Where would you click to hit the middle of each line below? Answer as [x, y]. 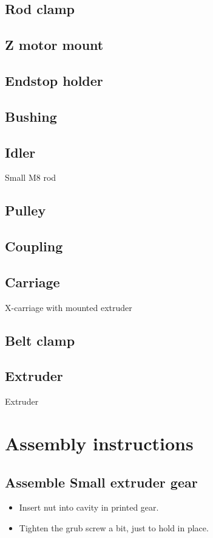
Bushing [31, 116]
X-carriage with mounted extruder [69, 307]
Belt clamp [40, 340]
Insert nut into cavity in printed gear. [89, 507]
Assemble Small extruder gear [101, 482]
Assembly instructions [99, 443]
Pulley [25, 210]
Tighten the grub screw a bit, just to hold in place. [114, 528]
